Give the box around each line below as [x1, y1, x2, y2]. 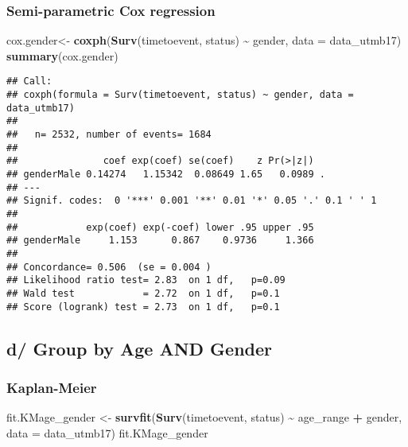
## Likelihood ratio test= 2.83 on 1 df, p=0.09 [6, 274, 286, 286]
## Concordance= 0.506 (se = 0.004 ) [6, 261, 212, 273]
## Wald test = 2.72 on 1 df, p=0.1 [6, 287, 280, 299]
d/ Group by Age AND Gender [6, 336, 273, 360]
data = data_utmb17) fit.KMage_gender [6, 424, 208, 441]
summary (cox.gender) [6, 47, 119, 64]
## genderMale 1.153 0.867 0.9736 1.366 [6, 235, 314, 247]
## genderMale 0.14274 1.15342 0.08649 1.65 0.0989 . [6, 169, 325, 180]
